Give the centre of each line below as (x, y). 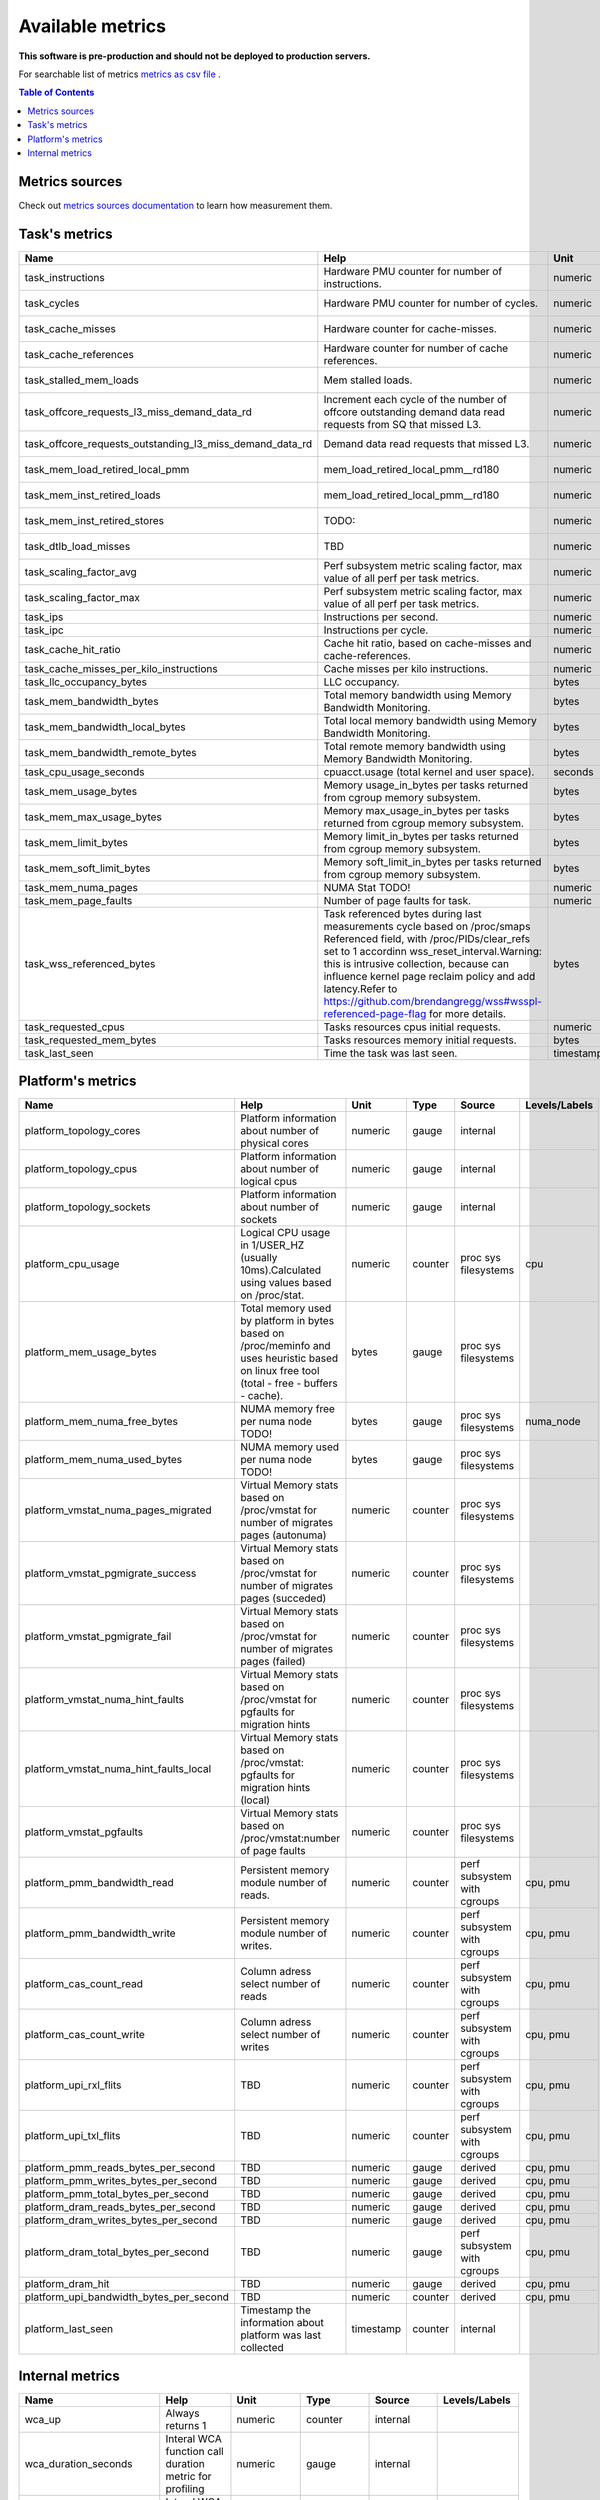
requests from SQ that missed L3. (402, 424)
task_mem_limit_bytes (76, 842)
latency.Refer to (360, 988)
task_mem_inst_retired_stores (94, 520)
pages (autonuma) (283, 1535)
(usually (259, 1258)
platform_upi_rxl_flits (73, 2085)
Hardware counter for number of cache (416, 348)
